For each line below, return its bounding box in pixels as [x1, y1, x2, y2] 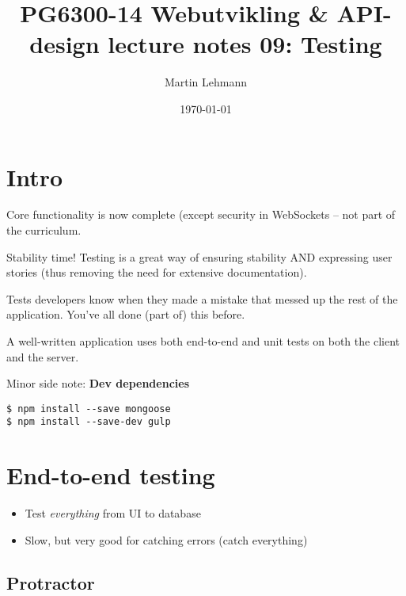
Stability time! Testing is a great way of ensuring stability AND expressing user [6, 248, 393, 265]
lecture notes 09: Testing [108, 28, 382, 60]
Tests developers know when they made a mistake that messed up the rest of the [6, 290, 398, 307]
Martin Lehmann [164, 74, 248, 90]
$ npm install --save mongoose [6, 403, 171, 415]
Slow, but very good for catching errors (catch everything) [25, 531, 308, 548]
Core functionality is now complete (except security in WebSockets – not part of [6, 206, 396, 223]
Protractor [6, 570, 95, 594]
